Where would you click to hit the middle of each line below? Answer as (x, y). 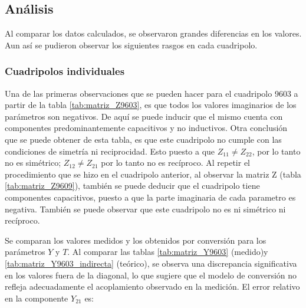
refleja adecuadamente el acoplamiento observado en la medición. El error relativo (152, 286)
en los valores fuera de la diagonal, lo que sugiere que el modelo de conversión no (151, 275)
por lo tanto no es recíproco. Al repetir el (175, 163)
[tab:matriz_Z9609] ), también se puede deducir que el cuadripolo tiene (132, 186)
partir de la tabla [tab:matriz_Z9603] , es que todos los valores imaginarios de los (151, 105)
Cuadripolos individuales (65, 71)
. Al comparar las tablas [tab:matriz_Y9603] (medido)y (168, 252)
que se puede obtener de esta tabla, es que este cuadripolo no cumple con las (143, 139)
